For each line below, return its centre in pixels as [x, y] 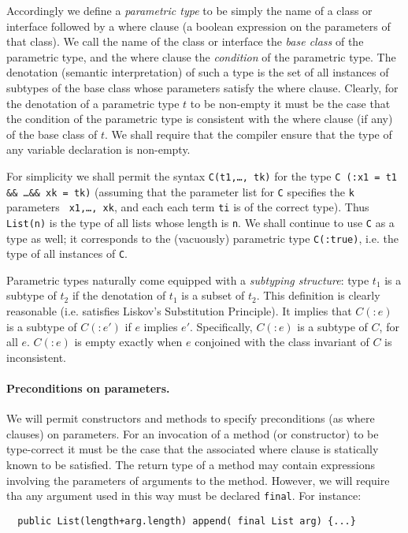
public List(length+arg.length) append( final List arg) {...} [187, 521]
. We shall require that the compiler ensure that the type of [249, 134]
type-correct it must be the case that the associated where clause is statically [193, 449]
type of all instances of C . [67, 253]
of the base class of [52, 134]
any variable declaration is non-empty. [98, 149]
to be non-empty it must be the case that [290, 103]
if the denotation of [119, 295]
